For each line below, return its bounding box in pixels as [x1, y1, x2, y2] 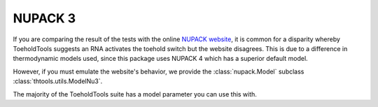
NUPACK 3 [13, 10, 76, 26]
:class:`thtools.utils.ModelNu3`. [13, 77, 103, 85]
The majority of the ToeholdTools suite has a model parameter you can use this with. [13, 90, 257, 98]
